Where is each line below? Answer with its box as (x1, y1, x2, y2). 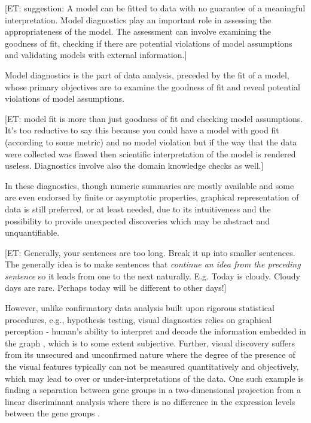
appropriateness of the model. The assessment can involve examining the (5, 25, 272, 38)
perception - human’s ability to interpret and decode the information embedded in (5, 325, 306, 337)
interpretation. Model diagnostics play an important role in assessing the (5, 13, 272, 26)
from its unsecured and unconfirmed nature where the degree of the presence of (5, 348, 295, 361)
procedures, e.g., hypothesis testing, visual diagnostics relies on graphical (5, 313, 272, 325)
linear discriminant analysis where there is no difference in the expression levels (5, 395, 295, 407)
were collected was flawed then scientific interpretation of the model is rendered (5, 147, 296, 160)
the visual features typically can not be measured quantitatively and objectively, (5, 360, 299, 373)
